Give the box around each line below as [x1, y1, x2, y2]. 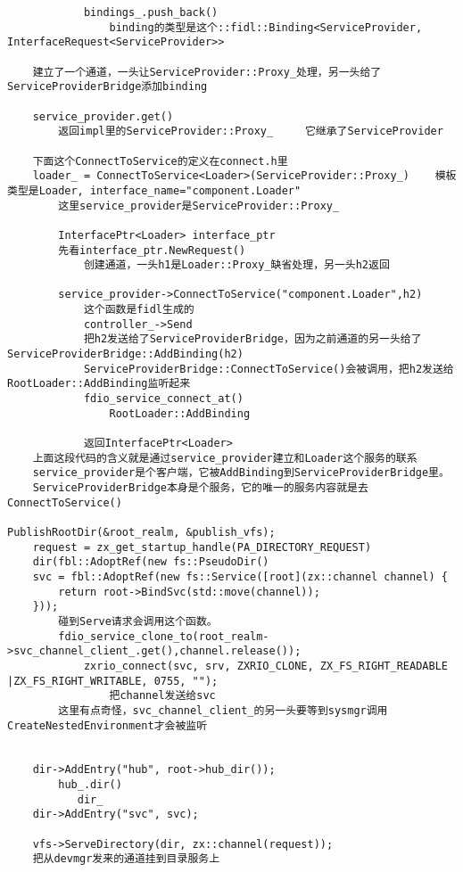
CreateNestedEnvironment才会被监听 [7, 719, 208, 732]
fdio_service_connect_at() [83, 392, 244, 406]
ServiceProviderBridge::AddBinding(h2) [7, 348, 244, 361]
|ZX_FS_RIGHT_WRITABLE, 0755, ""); [7, 674, 219, 687]
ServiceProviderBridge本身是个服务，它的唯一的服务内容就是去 [32, 481, 368, 494]
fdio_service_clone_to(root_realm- [58, 629, 269, 643]
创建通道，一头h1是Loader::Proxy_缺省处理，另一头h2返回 [83, 259, 390, 272]
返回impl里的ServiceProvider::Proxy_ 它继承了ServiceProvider [58, 125, 443, 138]
